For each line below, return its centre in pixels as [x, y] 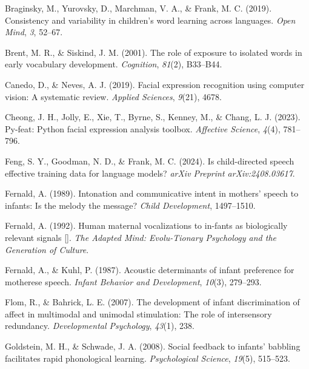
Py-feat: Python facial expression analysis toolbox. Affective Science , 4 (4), [143, 128]
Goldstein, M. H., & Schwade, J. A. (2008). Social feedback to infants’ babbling [153, 346]
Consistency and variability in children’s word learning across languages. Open [150, 20]
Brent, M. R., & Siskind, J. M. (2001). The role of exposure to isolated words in [154, 52]
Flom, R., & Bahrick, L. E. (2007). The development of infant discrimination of [152, 302]
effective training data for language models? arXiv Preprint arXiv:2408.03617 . [150, 173]
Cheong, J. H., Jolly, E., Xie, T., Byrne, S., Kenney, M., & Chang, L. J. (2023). [153, 117]
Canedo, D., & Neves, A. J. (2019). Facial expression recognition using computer [155, 84]
